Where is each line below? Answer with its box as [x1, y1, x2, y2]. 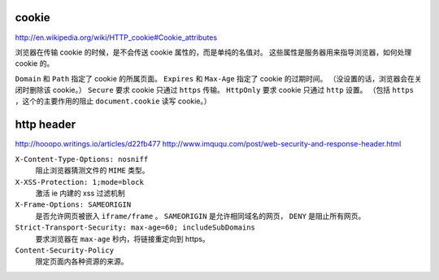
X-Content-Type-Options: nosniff [15, 155, 149, 164]
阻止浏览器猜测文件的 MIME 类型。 [35, 165, 150, 175]
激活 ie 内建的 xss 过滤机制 [35, 188, 125, 198]
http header [15, 118, 76, 132]
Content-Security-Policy [15, 245, 114, 255]
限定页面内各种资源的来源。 [35, 256, 128, 266]
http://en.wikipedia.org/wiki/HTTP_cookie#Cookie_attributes [15, 33, 218, 42]
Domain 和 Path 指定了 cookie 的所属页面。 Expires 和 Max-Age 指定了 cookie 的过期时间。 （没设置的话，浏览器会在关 [15, 73, 422, 83]
